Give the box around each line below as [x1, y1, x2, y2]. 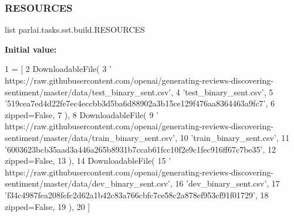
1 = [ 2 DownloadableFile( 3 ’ [5, 63, 112, 75]
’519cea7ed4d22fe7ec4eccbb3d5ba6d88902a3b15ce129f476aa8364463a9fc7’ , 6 [5, 97, 275, 109]
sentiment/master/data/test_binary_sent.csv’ [5, 85, 171, 98]
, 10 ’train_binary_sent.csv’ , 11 [175, 131, 290, 143]
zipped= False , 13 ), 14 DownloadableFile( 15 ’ [5, 154, 171, 167]
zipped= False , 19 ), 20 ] [5, 200, 90, 212]
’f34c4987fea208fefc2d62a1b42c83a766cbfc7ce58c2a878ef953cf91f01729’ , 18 [5, 188, 269, 201]
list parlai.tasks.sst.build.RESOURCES [5, 23, 145, 36]
